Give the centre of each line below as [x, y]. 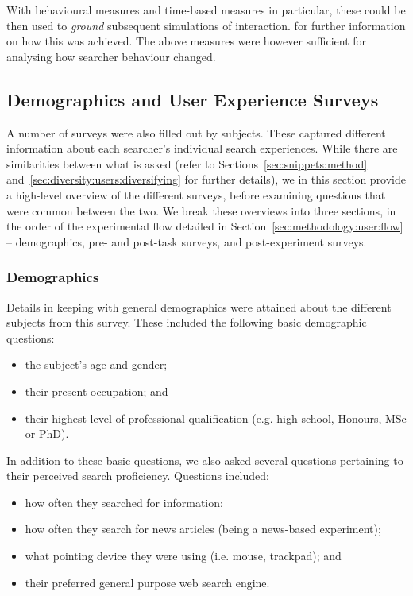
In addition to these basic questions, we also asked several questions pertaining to [205, 460]
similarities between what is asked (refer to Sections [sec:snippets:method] [187, 163]
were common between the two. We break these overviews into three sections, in [201, 210]
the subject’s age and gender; [96, 364]
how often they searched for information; [124, 502]
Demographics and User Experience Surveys [193, 99]
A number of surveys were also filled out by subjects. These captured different [196, 132]
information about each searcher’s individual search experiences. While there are [202, 148]
